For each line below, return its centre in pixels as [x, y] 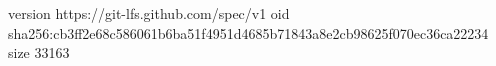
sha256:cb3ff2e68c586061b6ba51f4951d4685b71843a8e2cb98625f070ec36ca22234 [248, 32]
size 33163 [39, 52]
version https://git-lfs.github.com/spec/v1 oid [149, 13]
